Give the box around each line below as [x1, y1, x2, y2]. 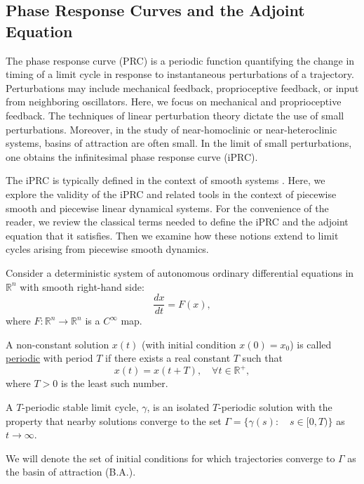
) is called [290, 336, 332, 351]
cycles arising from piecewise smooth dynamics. [6, 242, 209, 256]
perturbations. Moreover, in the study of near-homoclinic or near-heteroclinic [6, 122, 337, 136]
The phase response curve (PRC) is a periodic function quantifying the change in [6, 53, 355, 67]
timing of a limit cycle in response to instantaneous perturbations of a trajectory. [6, 67, 354, 81]
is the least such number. [60, 376, 168, 391]
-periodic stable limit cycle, [22, 400, 139, 414]
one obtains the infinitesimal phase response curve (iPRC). [6, 149, 258, 164]
